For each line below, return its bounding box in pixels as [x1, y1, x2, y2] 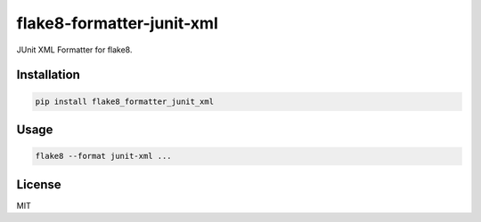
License [16, 177, 61, 192]
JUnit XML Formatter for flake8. [16, 44, 133, 55]
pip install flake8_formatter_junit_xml [35, 96, 214, 107]
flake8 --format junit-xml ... [35, 151, 173, 162]
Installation [16, 67, 80, 83]
